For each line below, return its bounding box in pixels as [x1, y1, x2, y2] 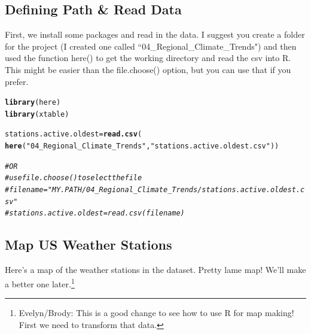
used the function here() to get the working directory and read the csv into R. [5, 51, 291, 64]
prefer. [5, 75, 29, 87]
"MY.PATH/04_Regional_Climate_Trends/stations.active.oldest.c [47, 186, 305, 195]
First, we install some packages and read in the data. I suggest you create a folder [5, 28, 305, 41]
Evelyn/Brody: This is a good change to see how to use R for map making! [19, 306, 294, 319]
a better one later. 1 [5, 275, 75, 290]
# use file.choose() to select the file [5, 174, 142, 183]
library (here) [5, 98, 61, 107]
